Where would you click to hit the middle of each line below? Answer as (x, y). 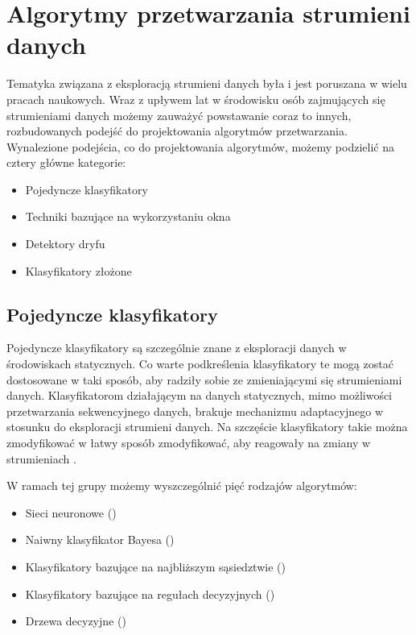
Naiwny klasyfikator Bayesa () (100, 540)
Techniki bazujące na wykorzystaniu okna (128, 216)
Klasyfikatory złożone (78, 270)
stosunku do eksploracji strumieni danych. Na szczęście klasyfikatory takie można (207, 427)
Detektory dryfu (65, 244)
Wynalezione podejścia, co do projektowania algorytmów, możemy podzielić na (200, 146)
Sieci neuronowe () (71, 512)
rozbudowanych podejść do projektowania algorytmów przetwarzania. (177, 131)
